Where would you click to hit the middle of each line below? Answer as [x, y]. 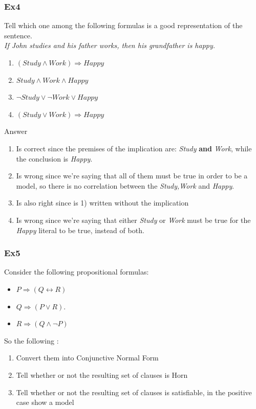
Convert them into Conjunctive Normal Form [87, 358]
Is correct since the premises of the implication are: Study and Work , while [134, 148]
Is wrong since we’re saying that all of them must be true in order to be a [132, 176]
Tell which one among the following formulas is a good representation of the [123, 25]
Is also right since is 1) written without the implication [102, 203]
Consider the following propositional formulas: [77, 272]
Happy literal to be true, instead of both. [80, 230]
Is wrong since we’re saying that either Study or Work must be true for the [133, 220]
